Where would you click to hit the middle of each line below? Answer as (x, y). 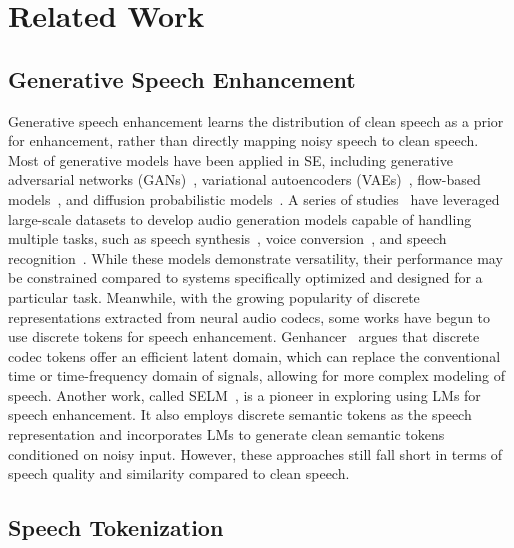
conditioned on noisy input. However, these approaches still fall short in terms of (255, 453)
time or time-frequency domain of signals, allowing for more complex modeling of (256, 375)
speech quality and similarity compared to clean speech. (179, 473)
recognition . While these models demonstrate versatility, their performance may (255, 257)
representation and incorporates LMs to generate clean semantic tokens (226, 434)
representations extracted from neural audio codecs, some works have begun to (249, 316)
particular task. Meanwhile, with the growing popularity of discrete (214, 296)
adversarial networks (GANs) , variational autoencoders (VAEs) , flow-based (244, 179)
